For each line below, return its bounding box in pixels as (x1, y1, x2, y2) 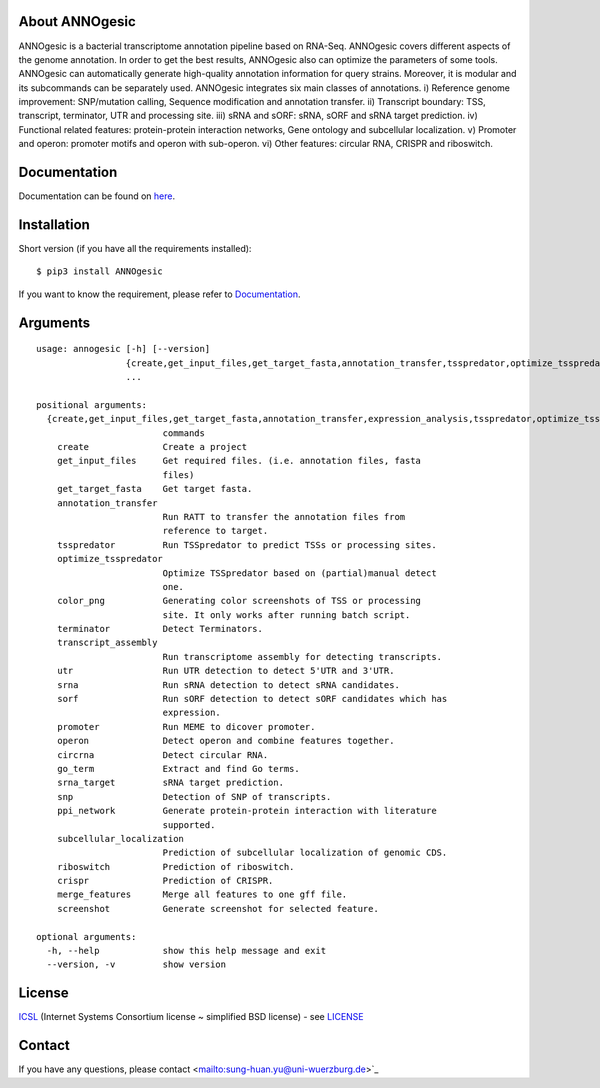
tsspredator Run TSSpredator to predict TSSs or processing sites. (56, 539, 437, 550)
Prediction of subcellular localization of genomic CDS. (162, 847, 448, 859)
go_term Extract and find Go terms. (56, 763, 300, 774)
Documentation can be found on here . (18, 190, 175, 202)
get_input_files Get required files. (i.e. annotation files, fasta (56, 455, 422, 467)
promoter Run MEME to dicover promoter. (56, 721, 316, 732)
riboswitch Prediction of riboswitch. (56, 861, 295, 872)
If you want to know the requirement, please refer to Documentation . (18, 288, 301, 300)
